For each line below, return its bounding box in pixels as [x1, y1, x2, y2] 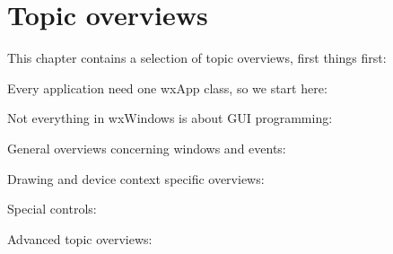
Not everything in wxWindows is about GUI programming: [7, 109, 333, 127]
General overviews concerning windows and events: [7, 138, 286, 157]
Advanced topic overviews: [7, 229, 153, 248]
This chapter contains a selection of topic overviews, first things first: [7, 48, 387, 67]
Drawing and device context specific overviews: [7, 169, 265, 188]
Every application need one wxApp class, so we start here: [7, 78, 327, 97]
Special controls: [7, 199, 97, 218]
